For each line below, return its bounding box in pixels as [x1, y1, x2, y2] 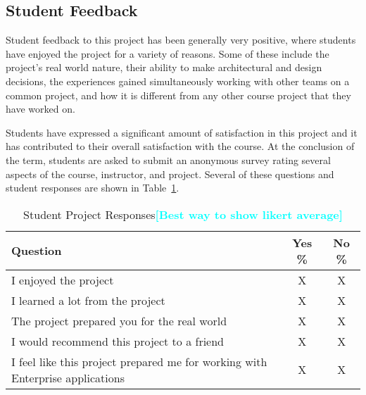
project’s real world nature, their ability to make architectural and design [6, 60, 322, 75]
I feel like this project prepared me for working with [11, 353, 267, 370]
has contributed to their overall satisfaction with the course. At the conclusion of [6, 139, 355, 153]
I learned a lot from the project [11, 291, 165, 308]
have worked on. [6, 101, 75, 116]
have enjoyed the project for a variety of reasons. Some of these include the [6, 46, 329, 61]
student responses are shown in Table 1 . [6, 180, 179, 195]
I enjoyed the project [11, 271, 114, 288]
